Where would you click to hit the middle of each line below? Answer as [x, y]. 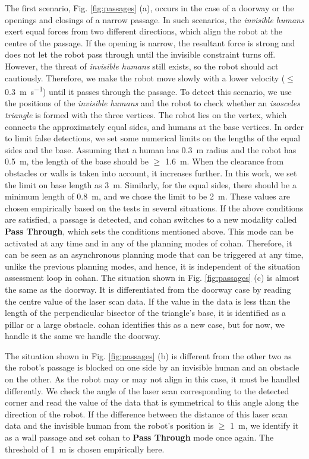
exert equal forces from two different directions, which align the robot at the [144, 31]
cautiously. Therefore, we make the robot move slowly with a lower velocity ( [145, 77]
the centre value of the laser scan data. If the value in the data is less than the [148, 301]
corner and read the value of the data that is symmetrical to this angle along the [152, 402]
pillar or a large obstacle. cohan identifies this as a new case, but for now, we [145, 324]
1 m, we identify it [264, 425]
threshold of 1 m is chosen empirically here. [85, 449]
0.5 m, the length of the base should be [77, 161]
